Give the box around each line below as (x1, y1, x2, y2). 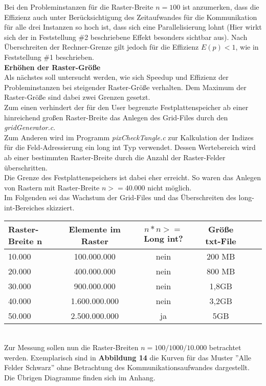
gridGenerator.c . (4, 122, 56, 133)
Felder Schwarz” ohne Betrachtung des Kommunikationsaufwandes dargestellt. (4, 362, 250, 373)
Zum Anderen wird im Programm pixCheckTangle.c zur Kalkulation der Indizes (4, 132, 254, 142)
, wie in (235, 41, 259, 52)
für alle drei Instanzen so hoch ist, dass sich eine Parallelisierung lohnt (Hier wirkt (4, 22, 262, 32)
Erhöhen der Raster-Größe (4, 61, 101, 72)
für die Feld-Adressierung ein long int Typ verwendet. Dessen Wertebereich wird (4, 142, 256, 153)
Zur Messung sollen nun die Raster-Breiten (4, 342, 139, 353)
